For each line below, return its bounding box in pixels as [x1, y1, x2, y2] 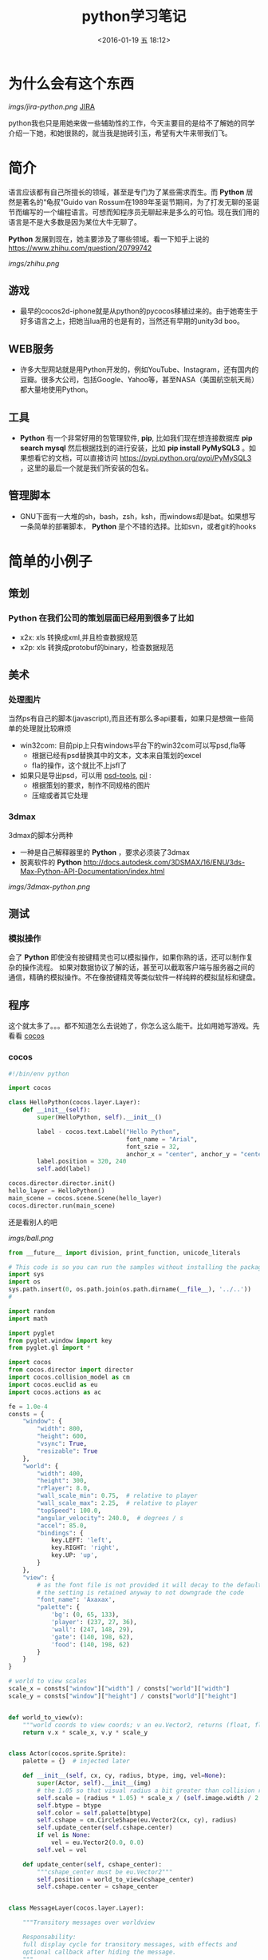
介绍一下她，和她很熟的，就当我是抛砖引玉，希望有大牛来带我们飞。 [8, 128, 232, 138]
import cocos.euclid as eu [8, 1380, 98, 1388]
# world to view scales [8, 1677, 88, 1686]
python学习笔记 [81, 7, 187, 26]
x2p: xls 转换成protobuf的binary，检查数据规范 [19, 642, 174, 652]
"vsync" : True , [37, 1440, 88, 1448]
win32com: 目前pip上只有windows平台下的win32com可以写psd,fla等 [19, 740, 246, 750]
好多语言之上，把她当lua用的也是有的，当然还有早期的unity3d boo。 [19, 317, 245, 326]
